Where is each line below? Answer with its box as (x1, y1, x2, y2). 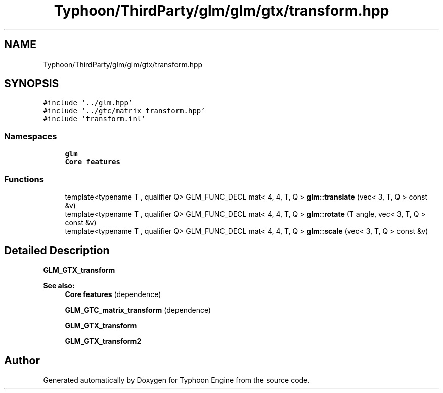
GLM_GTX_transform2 (65, 336, 142, 346)
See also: (43, 281, 75, 290)
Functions (4, 174, 44, 184)
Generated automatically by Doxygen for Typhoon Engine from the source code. (43, 375, 310, 384)
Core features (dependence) (65, 289, 161, 299)
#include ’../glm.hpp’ (43, 99, 133, 107)
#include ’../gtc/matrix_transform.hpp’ (43, 107, 205, 115)
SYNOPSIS (4, 77, 59, 90)
